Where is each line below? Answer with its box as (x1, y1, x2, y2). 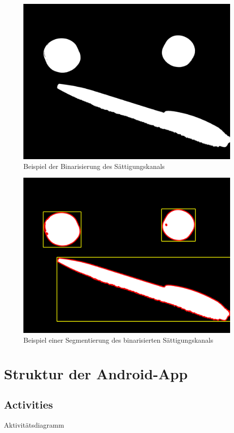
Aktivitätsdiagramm (4, 419, 64, 430)
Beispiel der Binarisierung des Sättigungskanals (23, 161, 165, 171)
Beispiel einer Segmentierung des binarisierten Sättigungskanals (23, 334, 214, 345)
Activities (4, 397, 53, 412)
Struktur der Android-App (4, 363, 188, 383)
